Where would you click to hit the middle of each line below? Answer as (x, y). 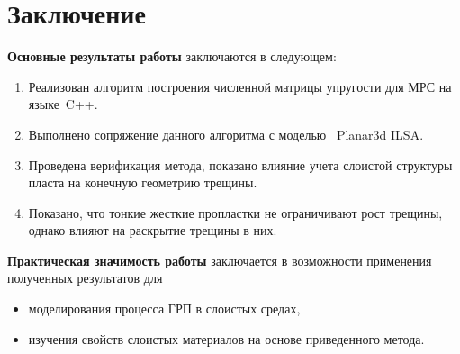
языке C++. (63, 104)
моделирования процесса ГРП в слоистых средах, (164, 309)
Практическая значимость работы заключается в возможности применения (220, 260)
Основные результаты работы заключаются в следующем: (172, 56)
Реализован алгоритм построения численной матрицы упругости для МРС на (240, 86)
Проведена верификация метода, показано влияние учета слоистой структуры (240, 164)
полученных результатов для (85, 278)
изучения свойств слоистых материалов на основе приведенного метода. (226, 338)
